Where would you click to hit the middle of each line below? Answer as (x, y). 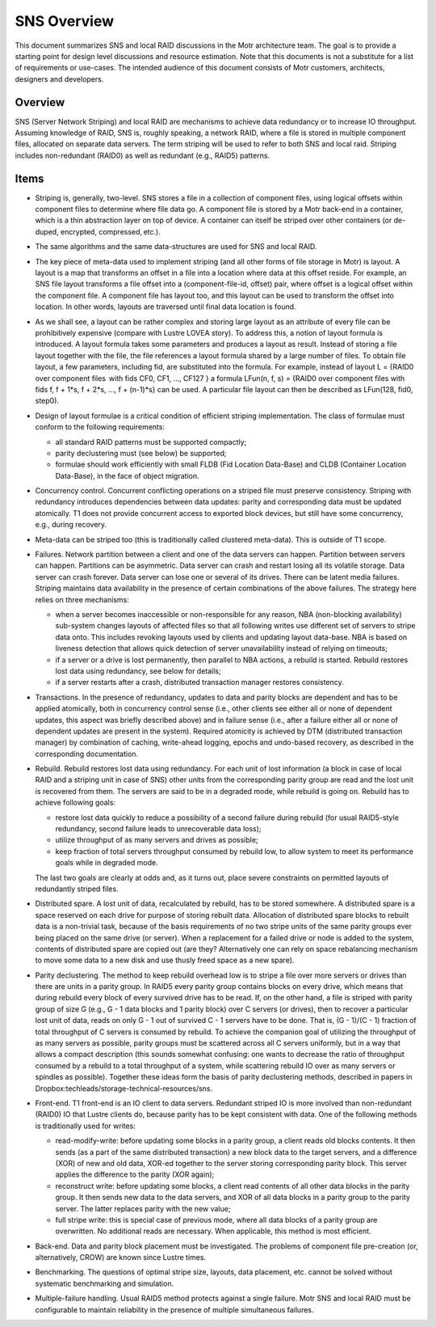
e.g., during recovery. (71, 525)
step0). (47, 401)
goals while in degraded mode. (107, 863)
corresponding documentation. (87, 754)
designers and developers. (59, 79)
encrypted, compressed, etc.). (111, 231)
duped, (47, 231)
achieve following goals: (75, 803)
